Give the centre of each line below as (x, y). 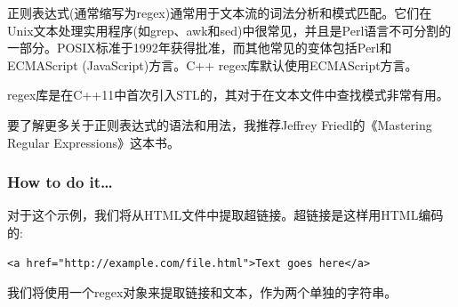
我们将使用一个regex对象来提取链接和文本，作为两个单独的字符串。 (202, 292)
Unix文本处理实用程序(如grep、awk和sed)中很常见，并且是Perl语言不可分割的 (229, 30)
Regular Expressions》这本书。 (93, 142)
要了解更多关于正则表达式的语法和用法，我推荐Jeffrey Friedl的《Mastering (220, 124)
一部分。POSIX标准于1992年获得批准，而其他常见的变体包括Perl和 (200, 48)
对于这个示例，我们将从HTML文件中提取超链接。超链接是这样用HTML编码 (225, 215)
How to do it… (60, 182)
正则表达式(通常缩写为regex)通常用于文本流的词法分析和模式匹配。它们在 (220, 12)
